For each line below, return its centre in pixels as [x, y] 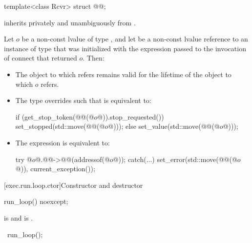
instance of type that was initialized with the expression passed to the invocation [125, 48]
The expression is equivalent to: [63, 142]
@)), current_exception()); [55, 169]
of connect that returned [41, 58]
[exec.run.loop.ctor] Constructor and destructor [73, 185]
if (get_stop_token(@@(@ [55, 116]
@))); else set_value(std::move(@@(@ [164, 126]
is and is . [19, 217]
